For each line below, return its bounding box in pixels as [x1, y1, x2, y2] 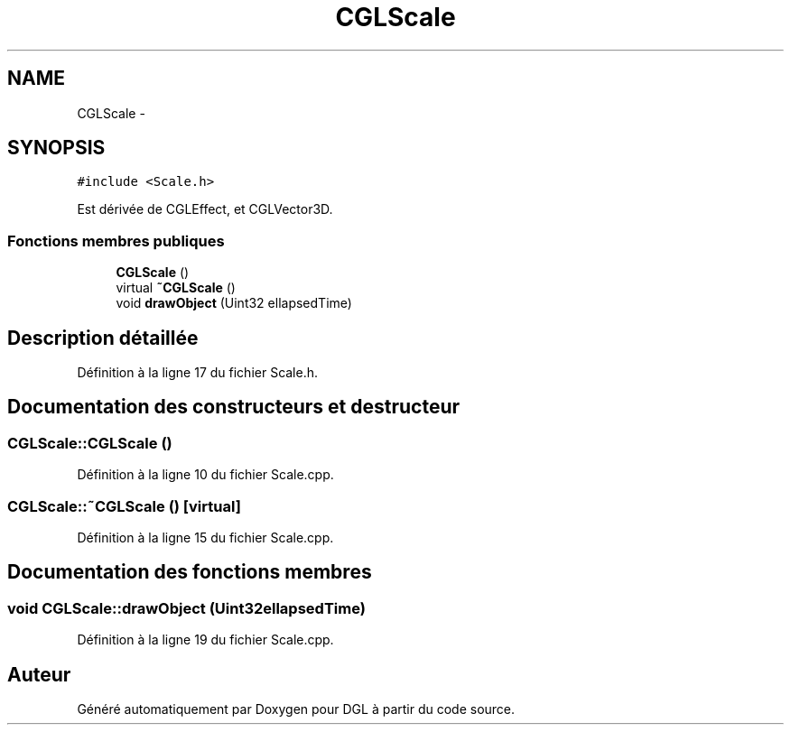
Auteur [7, 663, 71, 686]
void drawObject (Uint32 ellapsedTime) [116, 295, 352, 311]
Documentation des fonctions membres [7, 561, 372, 584]
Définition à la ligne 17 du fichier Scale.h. [77, 365, 319, 381]
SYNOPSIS [7, 136, 106, 160]
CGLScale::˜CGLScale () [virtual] [7, 496, 241, 515]
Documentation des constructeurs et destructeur [7, 395, 461, 419]
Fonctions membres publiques [7, 231, 225, 250]
